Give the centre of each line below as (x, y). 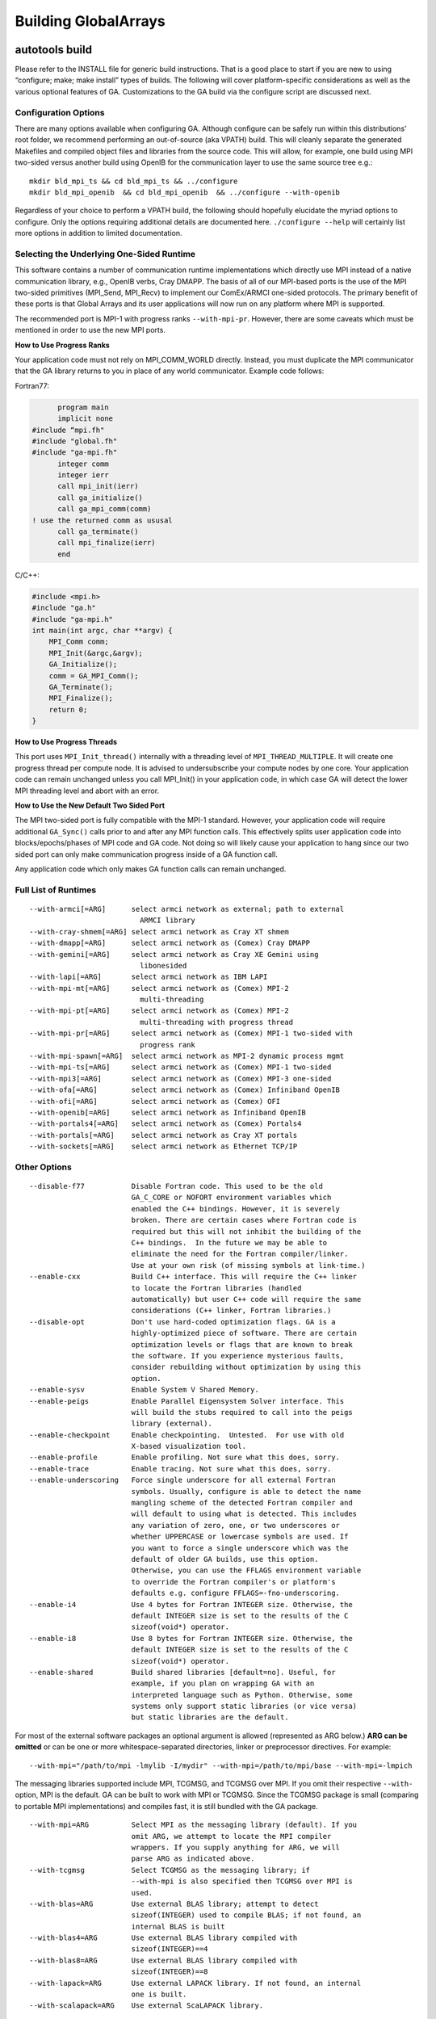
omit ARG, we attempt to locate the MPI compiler (231, 1836)
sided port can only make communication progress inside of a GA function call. (146, 854)
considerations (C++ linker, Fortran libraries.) (231, 1311)
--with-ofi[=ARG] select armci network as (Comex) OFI (155, 1101)
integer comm (83, 464)
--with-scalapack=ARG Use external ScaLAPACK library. (147, 2006)
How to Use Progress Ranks (63, 345)
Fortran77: (32, 386)
